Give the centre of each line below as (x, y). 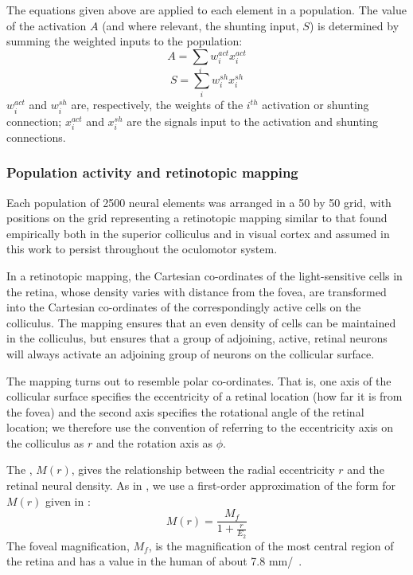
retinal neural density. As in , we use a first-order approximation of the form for (201, 485)
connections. (36, 137)
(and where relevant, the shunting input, (201, 25)
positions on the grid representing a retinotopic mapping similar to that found (197, 218)
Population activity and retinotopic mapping (152, 172)
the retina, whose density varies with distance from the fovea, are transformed (197, 291)
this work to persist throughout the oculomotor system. (142, 249)
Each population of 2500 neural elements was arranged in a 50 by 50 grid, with (199, 202)
